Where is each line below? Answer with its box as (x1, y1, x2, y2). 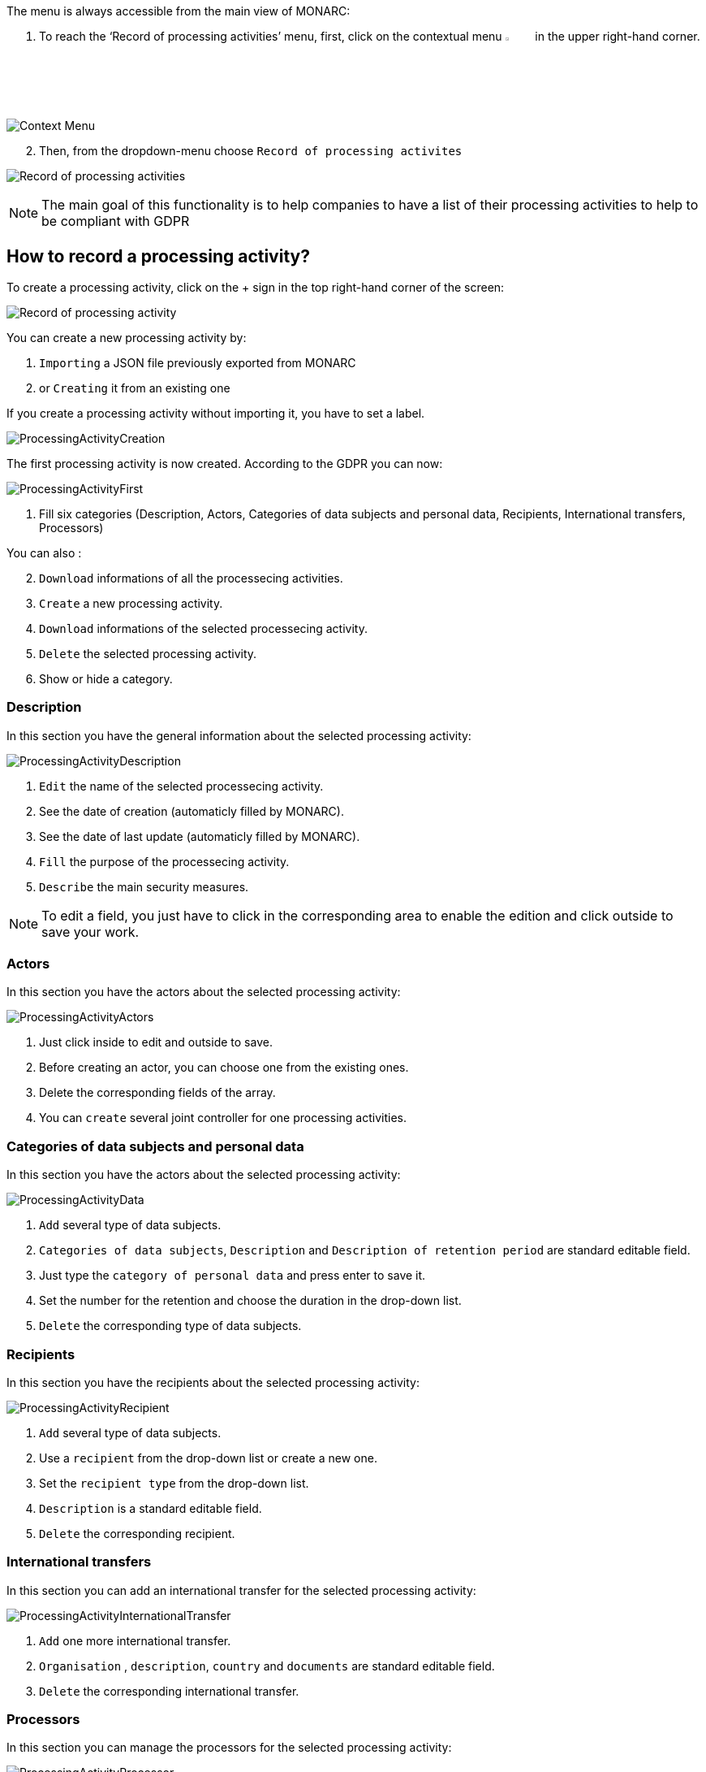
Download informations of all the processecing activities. (39, 570, 343, 585)
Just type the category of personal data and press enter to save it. (39, 1268, 426, 1283)
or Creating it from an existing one (39, 380, 230, 395)
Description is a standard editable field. (39, 1501, 262, 1515)
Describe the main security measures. (39, 879, 249, 894)
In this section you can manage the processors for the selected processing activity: (6, 1740, 452, 1755)
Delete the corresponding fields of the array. (39, 1085, 276, 1100)
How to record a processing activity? (6, 245, 310, 266)
